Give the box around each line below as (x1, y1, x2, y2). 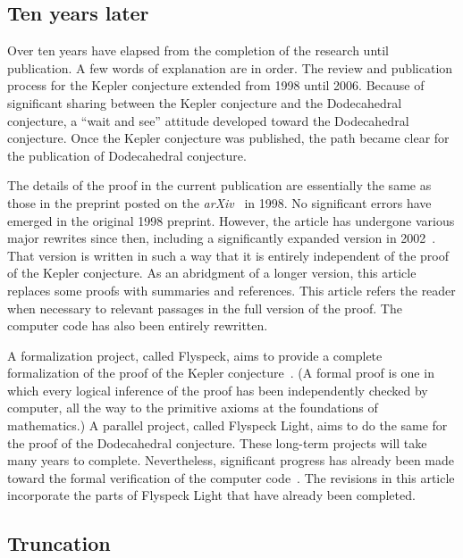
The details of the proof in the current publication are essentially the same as (7, 176, 432, 195)
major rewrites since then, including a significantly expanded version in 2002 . (7, 229, 436, 247)
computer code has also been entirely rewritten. (7, 316, 268, 335)
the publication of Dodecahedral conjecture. (7, 146, 247, 164)
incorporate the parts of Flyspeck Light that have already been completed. (7, 486, 416, 504)
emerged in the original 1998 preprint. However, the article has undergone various (7, 211, 455, 229)
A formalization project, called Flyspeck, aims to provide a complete (7, 346, 383, 364)
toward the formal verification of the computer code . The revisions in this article (7, 468, 455, 487)
